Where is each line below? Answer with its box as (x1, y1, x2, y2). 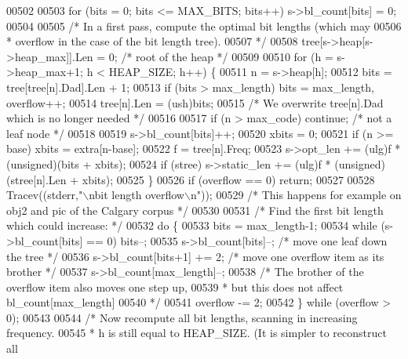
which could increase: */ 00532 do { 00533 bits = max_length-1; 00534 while (6, 217, 377, 234)
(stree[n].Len (6, 171, 67, 187)
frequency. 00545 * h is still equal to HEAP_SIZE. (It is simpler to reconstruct (6, 325, 387, 341)
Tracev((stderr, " (6, 187, 83, 203)
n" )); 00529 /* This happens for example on (190, 187, 402, 203)
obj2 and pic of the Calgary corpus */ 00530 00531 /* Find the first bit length (6, 201, 384, 218)
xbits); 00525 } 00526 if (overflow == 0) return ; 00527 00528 (82, 171, 375, 187)
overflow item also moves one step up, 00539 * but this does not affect (6, 278, 344, 295)
